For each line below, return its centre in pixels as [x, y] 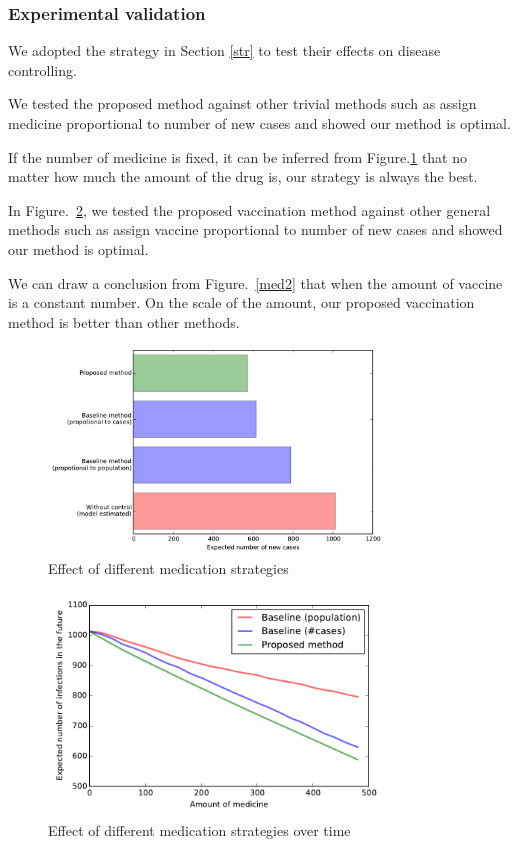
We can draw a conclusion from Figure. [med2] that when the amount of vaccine [255, 282]
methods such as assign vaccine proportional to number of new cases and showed [255, 229]
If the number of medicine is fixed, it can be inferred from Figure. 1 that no [238, 156]
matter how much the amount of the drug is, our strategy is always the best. [243, 176]
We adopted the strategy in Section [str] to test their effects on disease [224, 50]
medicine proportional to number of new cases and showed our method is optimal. [259, 123]
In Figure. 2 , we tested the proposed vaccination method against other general [249, 209]
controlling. [42, 69]
